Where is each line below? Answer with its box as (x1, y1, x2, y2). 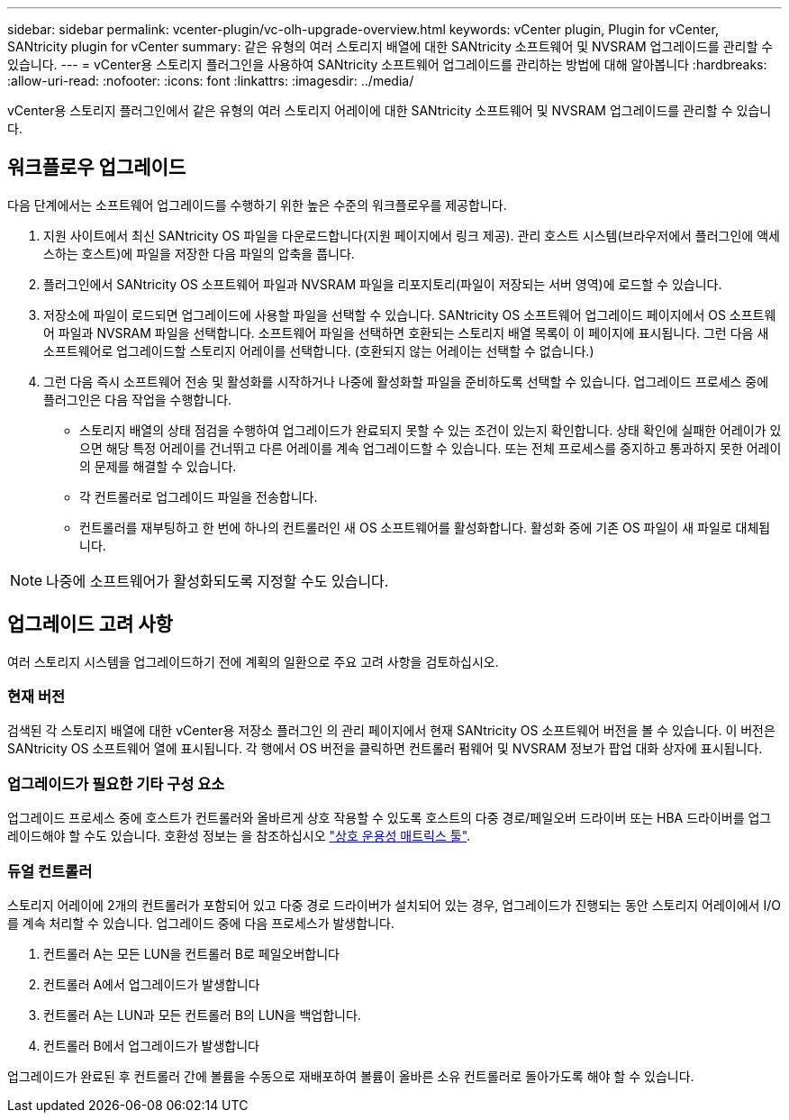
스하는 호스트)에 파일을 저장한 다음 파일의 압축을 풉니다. (43, 245, 355, 261)
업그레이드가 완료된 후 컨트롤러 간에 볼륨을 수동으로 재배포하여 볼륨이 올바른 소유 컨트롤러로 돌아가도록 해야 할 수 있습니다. (7, 1068, 694, 1084)
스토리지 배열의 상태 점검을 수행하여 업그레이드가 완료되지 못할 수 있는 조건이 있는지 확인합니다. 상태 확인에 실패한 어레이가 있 (79, 422, 782, 438)
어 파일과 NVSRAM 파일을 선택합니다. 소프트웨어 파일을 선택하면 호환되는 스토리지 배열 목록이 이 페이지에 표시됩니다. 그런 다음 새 (43, 324, 769, 341)
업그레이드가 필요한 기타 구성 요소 (7, 774, 225, 793)
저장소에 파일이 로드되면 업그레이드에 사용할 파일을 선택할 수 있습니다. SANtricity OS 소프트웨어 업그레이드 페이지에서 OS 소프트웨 (43, 306, 776, 323)
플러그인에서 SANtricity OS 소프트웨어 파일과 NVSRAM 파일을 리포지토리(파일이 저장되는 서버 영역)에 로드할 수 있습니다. (43, 276, 722, 292)
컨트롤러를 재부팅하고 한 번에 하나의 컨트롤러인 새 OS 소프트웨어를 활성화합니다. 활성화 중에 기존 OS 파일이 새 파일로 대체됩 (79, 519, 771, 535)
